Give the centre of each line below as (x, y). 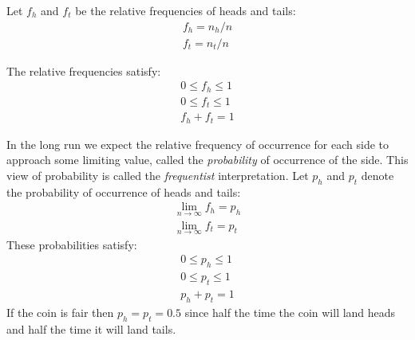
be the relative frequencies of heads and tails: (186, 10)
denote (377, 175)
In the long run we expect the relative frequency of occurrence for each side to (198, 144)
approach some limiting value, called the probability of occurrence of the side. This (207, 160)
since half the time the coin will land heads (290, 312)
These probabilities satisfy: (72, 244)
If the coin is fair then (60, 312)
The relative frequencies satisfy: (84, 70)
